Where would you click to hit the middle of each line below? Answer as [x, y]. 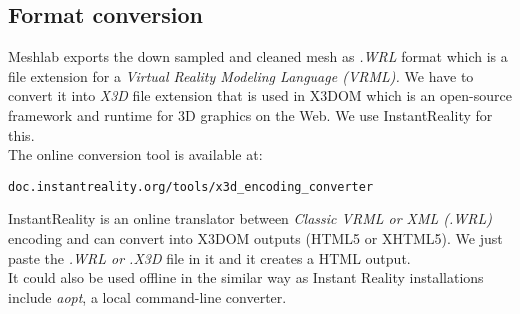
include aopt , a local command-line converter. [147, 296]
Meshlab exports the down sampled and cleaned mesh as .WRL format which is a [258, 56]
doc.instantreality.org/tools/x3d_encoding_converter [191, 186]
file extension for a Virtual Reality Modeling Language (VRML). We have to [241, 75]
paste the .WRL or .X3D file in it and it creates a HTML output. [209, 257]
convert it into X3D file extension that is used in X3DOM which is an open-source [260, 95]
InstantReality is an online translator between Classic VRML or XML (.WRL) [250, 218]
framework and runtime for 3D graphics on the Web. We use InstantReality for [250, 114]
